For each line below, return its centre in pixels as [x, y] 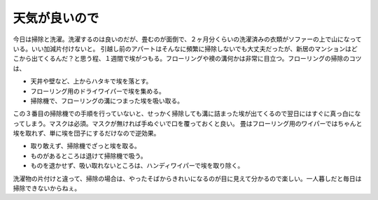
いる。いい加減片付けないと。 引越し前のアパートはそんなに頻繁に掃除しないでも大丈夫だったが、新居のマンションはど [185, 48]
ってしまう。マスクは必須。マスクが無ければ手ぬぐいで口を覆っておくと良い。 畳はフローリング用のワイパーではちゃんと [188, 123]
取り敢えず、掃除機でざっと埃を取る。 [86, 146]
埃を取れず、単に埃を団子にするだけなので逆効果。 [86, 134]
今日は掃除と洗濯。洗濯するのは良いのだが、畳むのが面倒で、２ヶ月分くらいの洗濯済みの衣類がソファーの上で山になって [187, 39]
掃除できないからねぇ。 [47, 188]
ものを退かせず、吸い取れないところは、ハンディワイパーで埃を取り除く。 [137, 166]
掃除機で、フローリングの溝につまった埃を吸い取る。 [107, 101]
